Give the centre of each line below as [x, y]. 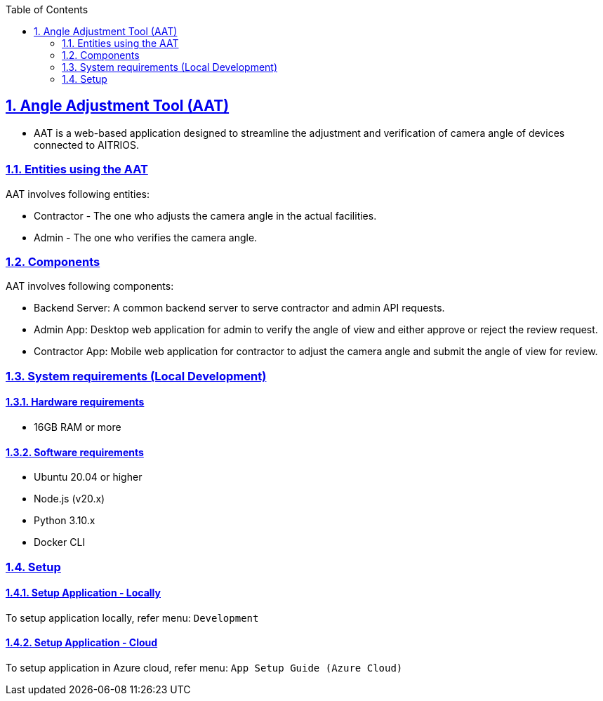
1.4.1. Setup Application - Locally [83, 593]
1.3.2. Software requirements [75, 452]
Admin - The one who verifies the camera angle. [146, 237]
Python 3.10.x [65, 521]
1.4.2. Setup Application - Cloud [82, 643]
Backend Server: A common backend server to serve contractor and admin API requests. [239, 308]
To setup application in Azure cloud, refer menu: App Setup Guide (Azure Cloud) [204, 667]
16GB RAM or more [78, 427]
